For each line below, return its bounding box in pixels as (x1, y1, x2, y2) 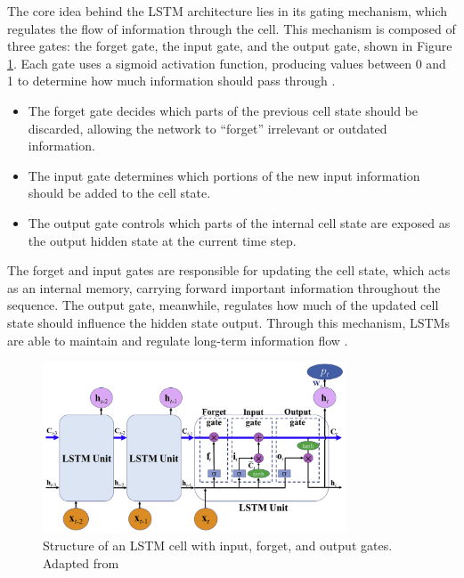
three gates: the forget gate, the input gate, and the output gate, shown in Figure (7, 37, 452, 55)
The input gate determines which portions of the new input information (28, 166, 420, 184)
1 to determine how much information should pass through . (7, 71, 336, 90)
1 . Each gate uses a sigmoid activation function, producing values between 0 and (7, 53, 446, 72)
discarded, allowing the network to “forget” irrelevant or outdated (28, 118, 387, 137)
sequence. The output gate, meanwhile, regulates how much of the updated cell (7, 296, 439, 314)
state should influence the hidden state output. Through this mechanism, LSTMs (7, 313, 450, 331)
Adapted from (43, 553, 119, 572)
